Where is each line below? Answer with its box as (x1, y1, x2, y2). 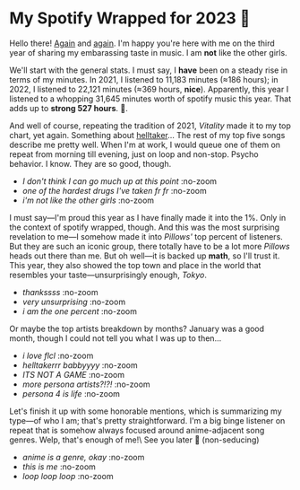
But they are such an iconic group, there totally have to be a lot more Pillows (9, 241, 290, 251)
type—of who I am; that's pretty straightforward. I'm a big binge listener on (9, 415, 286, 425)
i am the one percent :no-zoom (21, 305, 137, 317)
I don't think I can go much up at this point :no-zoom (21, 175, 218, 187)
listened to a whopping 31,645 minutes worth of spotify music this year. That (9, 93, 292, 104)
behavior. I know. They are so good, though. (9, 158, 172, 169)
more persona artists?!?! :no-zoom (21, 379, 150, 389)
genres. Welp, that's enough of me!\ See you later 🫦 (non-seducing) (9, 434, 260, 445)
